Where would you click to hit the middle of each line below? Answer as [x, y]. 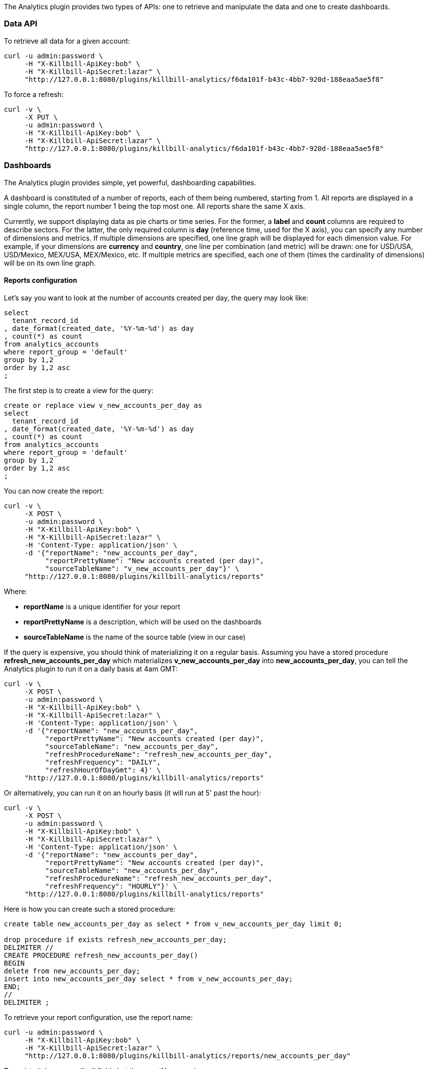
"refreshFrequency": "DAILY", [103, 762]
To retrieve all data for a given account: [67, 41]
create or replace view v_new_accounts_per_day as [103, 405]
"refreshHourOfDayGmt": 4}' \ [103, 770]
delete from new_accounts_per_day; [72, 971]
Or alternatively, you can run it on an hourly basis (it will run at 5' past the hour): [133, 793]
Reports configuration [41, 280]
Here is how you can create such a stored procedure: [90, 909]
